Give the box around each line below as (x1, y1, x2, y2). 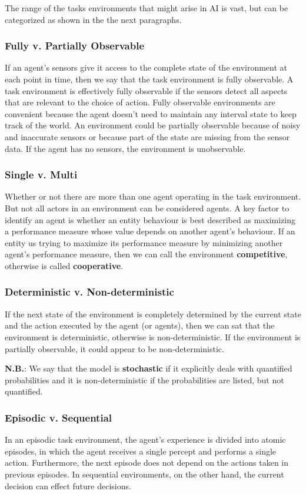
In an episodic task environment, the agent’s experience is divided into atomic (5, 433, 286, 446)
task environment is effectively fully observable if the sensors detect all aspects (5, 84, 288, 97)
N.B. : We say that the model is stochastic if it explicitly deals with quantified (5, 362, 292, 374)
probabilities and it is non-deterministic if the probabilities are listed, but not (5, 373, 284, 386)
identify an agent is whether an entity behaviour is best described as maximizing (5, 213, 296, 226)
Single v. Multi (5, 167, 78, 182)
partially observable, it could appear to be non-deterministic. (5, 342, 224, 354)
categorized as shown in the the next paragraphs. (5, 13, 182, 25)
